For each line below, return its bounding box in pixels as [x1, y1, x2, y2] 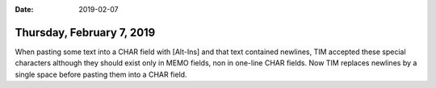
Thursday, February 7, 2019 [15, 25, 156, 40]
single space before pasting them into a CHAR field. [15, 69, 187, 79]
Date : [15, 5, 34, 14]
